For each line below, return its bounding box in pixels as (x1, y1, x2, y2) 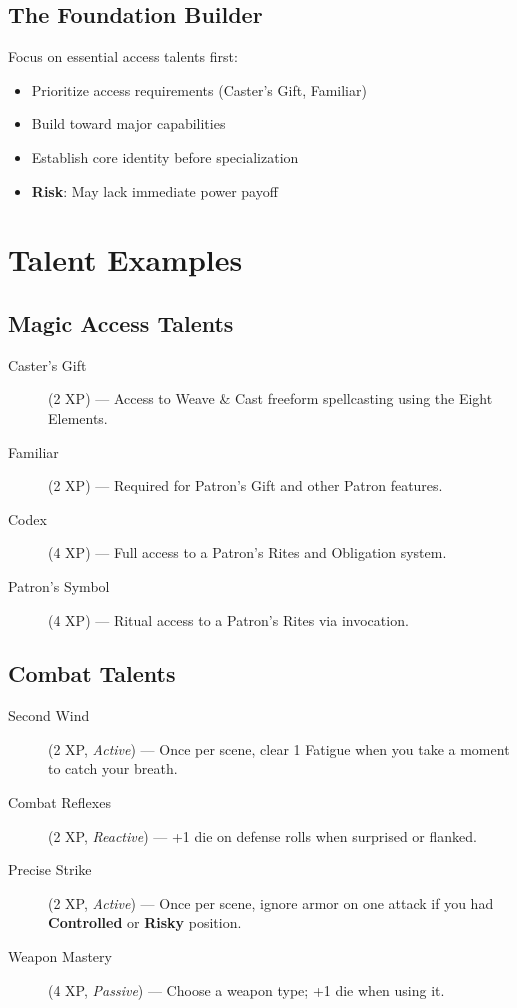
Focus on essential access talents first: (8, 46, 238, 67)
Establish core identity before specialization (31, 146, 299, 167)
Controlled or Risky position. (48, 912, 242, 933)
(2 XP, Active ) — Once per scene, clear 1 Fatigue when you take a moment (48, 738, 510, 759)
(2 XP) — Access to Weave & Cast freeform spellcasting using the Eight (48, 388, 493, 409)
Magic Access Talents (8, 307, 234, 338)
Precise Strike (8, 859, 92, 880)
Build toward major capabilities (31, 113, 226, 134)
